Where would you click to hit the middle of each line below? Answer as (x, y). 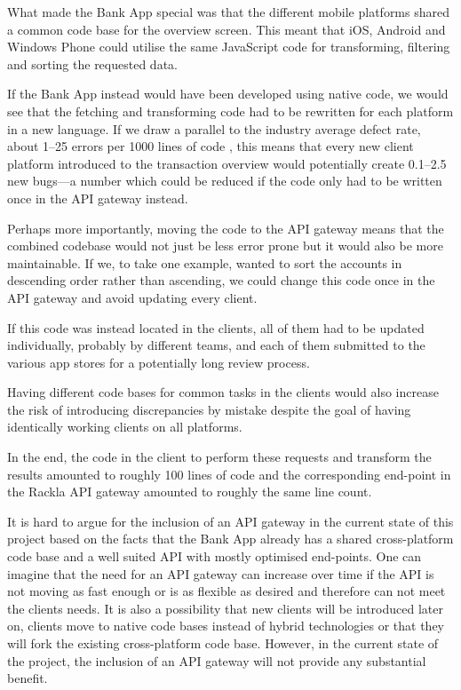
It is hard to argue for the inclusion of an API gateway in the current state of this (230, 521)
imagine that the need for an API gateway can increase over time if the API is (221, 573)
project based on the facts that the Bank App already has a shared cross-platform (230, 539)
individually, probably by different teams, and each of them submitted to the (216, 345)
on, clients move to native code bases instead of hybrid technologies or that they (226, 626)
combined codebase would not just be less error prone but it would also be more (225, 246)
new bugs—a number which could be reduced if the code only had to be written (225, 181)
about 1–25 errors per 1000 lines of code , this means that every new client (211, 146)
